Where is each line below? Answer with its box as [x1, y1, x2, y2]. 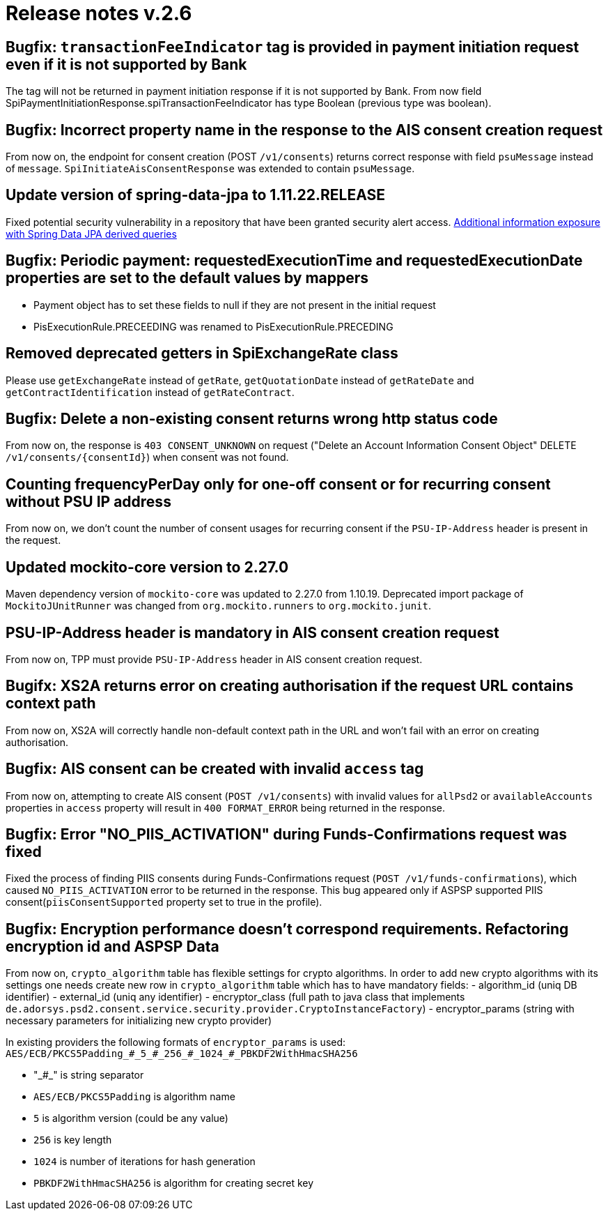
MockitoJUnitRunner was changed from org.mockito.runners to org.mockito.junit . [6, 600, 432, 612]
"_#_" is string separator [33, 1069, 144, 1081]
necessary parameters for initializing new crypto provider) [6, 1014, 272, 1027]
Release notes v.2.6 [6, 1, 192, 25]
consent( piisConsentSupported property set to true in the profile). [6, 896, 322, 909]
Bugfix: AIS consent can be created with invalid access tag [6, 760, 424, 778]
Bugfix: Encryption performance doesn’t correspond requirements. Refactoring [6, 920, 569, 938]
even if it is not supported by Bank [6, 55, 247, 73]
